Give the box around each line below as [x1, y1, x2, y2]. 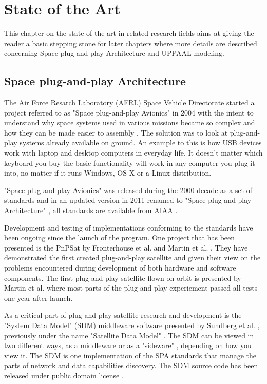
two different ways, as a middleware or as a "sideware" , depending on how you [4, 340, 252, 351]
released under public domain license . [4, 370, 124, 380]
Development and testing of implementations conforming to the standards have [4, 222, 253, 233]
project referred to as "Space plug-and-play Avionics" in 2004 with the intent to [4, 107, 254, 118]
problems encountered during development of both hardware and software [4, 262, 236, 273]
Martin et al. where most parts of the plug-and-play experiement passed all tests [4, 282, 258, 293]
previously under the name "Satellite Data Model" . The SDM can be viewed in [4, 330, 254, 340]
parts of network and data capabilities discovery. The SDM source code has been [4, 360, 258, 371]
